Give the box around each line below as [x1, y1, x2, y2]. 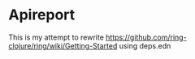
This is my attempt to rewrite [8, 32, 104, 42]
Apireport [8, 6, 76, 24]
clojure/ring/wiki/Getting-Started [8, 40, 118, 50]
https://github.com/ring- [105, 32, 187, 42]
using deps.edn [119, 40, 171, 50]
